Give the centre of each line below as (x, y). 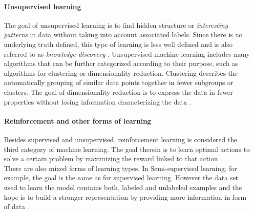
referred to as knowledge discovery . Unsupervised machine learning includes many (127, 53)
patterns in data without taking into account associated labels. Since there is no (123, 34)
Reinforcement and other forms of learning (78, 120)
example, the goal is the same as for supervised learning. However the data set (121, 178)
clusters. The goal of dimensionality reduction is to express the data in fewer (118, 92)
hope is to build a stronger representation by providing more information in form (125, 197)
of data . (17, 206)
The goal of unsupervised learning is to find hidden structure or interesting (116, 25)
